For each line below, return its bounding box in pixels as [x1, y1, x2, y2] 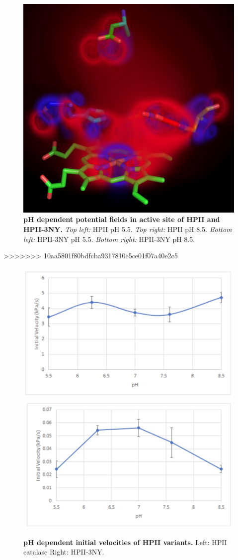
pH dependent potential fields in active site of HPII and [23, 214, 220, 224]
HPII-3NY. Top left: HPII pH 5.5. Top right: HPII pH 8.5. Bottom [23, 224, 232, 234]
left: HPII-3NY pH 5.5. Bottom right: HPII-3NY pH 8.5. [23, 233, 195, 244]
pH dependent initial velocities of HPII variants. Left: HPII [23, 537, 227, 547]
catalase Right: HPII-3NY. [23, 547, 104, 557]
